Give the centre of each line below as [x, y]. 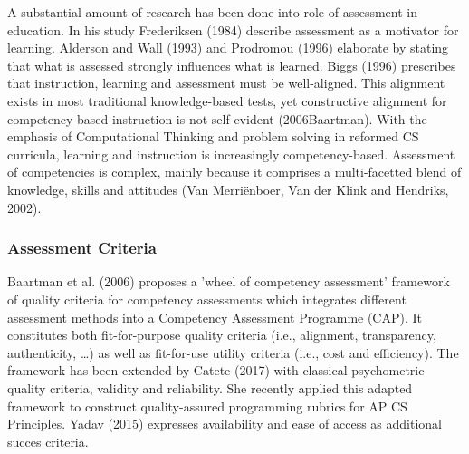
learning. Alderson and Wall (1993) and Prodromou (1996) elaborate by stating [228, 48]
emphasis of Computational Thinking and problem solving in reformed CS [213, 136]
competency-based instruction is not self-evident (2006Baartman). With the [217, 118]
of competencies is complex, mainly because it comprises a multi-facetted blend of [234, 172]
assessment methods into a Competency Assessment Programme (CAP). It [215, 317]
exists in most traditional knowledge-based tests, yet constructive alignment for [227, 100]
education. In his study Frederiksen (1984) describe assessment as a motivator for [233, 29]
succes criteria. [48, 441]
